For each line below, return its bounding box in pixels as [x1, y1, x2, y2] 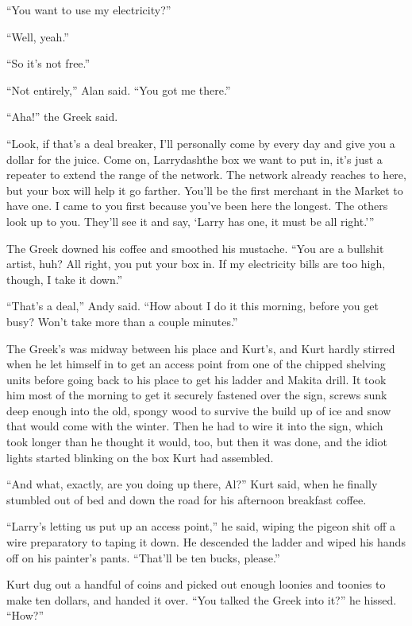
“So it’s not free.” [6, 55, 90, 72]
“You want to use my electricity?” [6, 2, 171, 17]
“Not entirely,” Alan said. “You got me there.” [6, 81, 231, 98]
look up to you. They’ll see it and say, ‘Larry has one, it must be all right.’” [6, 212, 375, 229]
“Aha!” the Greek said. [6, 108, 118, 125]
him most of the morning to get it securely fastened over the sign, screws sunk [6, 387, 387, 403]
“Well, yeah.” [6, 28, 69, 45]
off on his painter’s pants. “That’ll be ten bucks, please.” [6, 549, 280, 566]
